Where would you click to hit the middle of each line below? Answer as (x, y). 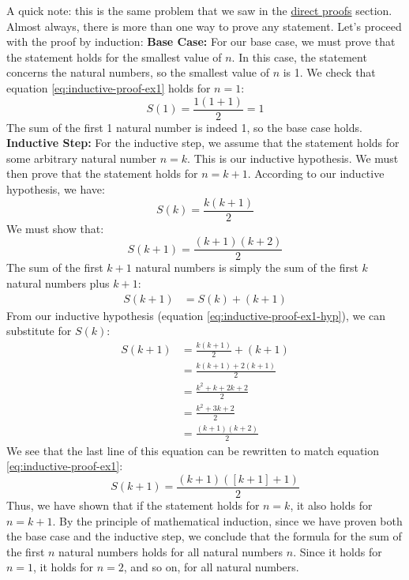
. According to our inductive (316, 173)
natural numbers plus (58, 282)
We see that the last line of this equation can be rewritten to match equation (193, 450)
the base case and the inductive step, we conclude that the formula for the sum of (204, 536)
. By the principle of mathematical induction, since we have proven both (227, 520)
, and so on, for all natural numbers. (211, 567)
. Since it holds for (338, 551)
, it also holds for (331, 505)
